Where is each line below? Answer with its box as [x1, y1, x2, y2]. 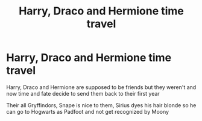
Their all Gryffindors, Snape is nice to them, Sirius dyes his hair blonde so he [6, 101, 197, 109]
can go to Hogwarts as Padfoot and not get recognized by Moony [6, 108, 169, 115]
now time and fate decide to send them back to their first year [6, 90, 160, 97]
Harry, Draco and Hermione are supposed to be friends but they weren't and [6, 83, 197, 91]
